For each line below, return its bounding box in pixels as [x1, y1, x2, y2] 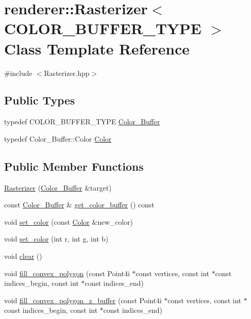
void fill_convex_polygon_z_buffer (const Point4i [4, 295, 162, 305]
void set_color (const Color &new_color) [4, 216, 133, 227]
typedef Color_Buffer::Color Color [4, 133, 111, 144]
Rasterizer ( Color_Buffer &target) [4, 182, 112, 193]
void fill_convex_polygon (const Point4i [4, 268, 130, 278]
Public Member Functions [4, 158, 144, 174]
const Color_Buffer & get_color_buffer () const [4, 199, 155, 210]
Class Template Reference [4, 38, 190, 59]
